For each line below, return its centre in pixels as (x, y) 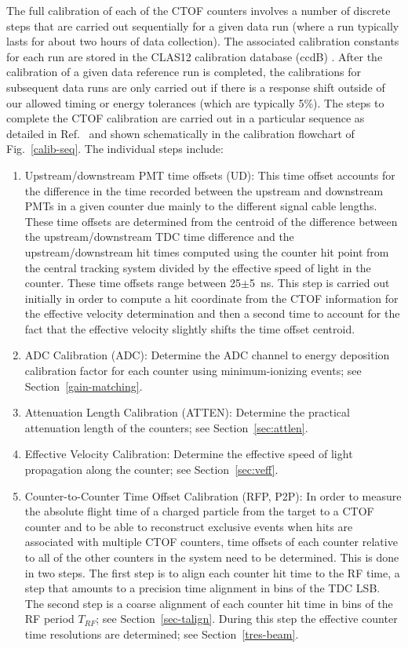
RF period (49, 619)
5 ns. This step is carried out (319, 283)
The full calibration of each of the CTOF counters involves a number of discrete (199, 10)
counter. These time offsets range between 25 (133, 283)
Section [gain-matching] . (84, 386)
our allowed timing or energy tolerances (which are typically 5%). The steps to (195, 102)
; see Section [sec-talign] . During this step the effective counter (247, 619)
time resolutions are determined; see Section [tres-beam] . (162, 633)
